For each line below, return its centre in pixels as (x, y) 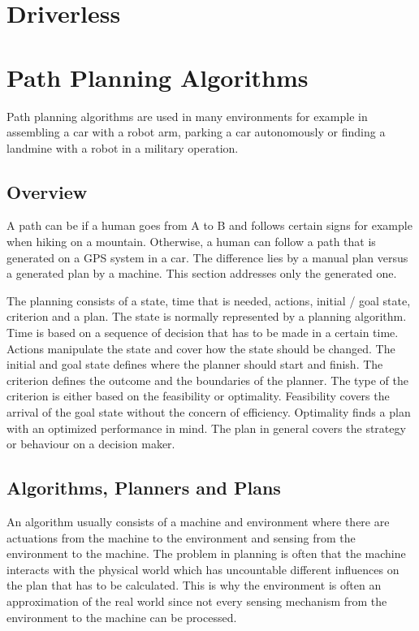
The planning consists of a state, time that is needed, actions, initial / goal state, (209, 300)
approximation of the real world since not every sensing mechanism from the (197, 601)
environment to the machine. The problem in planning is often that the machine (206, 553)
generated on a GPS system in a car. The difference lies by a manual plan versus (207, 257)
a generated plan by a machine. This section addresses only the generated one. (202, 273)
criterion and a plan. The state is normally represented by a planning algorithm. (207, 316)
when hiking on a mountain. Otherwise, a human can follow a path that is (191, 242)
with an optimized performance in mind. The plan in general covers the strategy (206, 428)
